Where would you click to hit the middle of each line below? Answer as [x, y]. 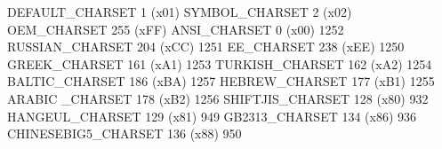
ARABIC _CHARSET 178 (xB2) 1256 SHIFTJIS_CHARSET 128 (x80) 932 [218, 98]
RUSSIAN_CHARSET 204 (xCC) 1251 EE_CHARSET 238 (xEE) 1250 [206, 47]
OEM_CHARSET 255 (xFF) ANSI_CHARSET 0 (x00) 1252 [176, 29]
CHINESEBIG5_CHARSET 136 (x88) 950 [125, 133]
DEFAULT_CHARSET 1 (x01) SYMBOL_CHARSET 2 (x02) [180, 12]
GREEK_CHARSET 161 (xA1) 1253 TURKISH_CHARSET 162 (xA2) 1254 [220, 63]
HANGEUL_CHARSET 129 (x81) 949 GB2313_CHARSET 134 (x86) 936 [212, 116]
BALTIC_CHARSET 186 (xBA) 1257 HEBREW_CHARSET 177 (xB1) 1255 [221, 81]
